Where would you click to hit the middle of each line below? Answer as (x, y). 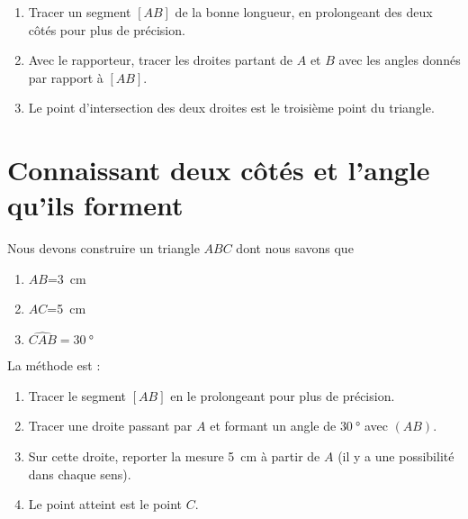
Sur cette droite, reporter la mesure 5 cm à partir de (174, 456)
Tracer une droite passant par (110, 426)
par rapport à (66, 77)
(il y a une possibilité (396, 456)
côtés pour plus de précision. (107, 29)
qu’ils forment (95, 205)
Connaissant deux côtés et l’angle (219, 170)
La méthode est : (54, 365)
